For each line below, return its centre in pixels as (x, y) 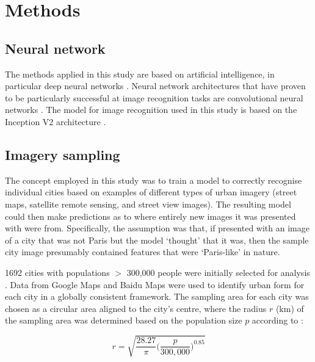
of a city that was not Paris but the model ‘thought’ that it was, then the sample (157, 240)
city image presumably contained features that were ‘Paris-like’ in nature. (143, 252)
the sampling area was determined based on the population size (124, 320)
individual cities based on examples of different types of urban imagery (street (151, 192)
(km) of (290, 308)
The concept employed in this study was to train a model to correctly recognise (154, 180)
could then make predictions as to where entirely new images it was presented (150, 216)
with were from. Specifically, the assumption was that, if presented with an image (157, 228)
